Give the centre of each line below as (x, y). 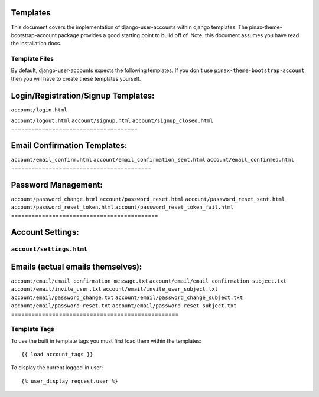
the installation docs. (36, 44)
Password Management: (57, 185)
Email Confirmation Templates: (69, 145)
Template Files (32, 59)
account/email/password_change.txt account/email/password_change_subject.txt (127, 297)
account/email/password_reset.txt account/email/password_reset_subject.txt (124, 306)
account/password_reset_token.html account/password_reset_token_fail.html (122, 207)
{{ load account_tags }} (57, 355)
